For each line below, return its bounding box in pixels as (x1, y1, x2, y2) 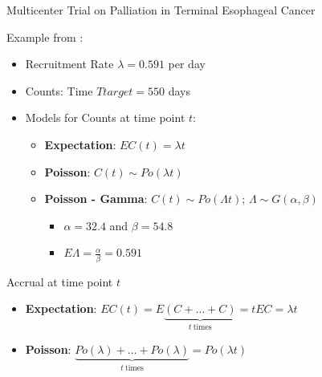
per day (168, 55, 206, 72)
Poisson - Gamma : (44, 190, 148, 207)
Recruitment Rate (25, 55, 114, 72)
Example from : (6, 28, 84, 45)
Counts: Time (25, 82, 93, 99)
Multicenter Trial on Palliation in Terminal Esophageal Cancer (6, 2, 316, 18)
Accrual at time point (6, 273, 113, 290)
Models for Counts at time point (25, 109, 185, 126)
